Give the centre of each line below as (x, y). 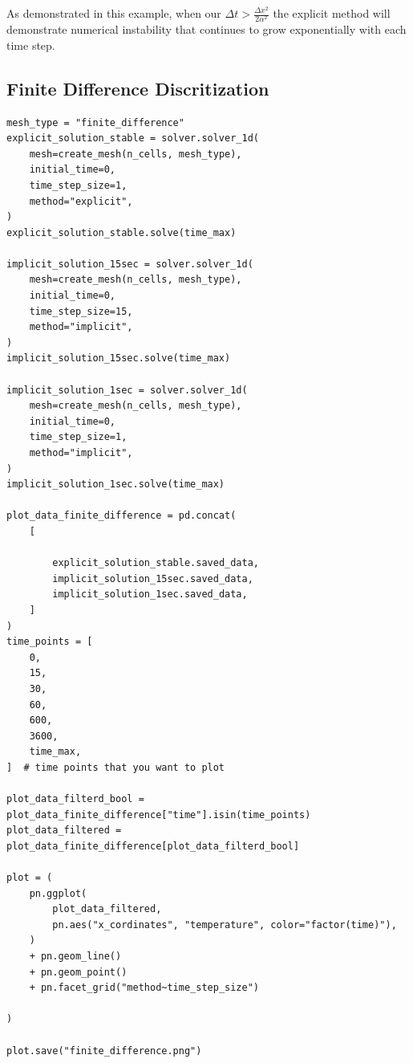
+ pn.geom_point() (78, 972)
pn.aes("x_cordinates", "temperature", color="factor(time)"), (225, 925)
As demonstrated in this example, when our (114, 13)
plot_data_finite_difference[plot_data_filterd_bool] (153, 846)
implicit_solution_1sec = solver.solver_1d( (127, 390)
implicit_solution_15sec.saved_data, (153, 578)
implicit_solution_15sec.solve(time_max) (119, 358)
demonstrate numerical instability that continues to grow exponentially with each (206, 29)
